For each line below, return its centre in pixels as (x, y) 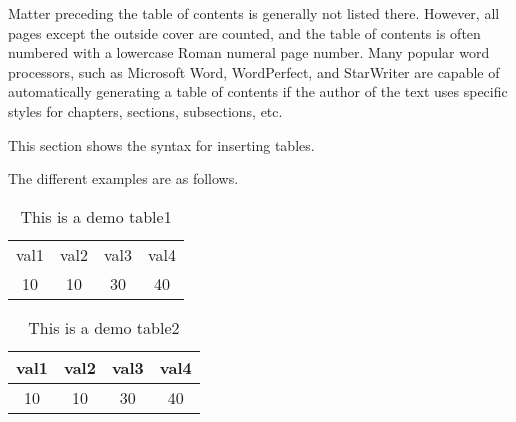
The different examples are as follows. (123, 178)
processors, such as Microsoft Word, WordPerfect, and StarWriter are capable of (254, 71)
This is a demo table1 (96, 216)
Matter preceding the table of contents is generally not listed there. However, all (254, 13)
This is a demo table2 (104, 327)
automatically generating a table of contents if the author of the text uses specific (258, 91)
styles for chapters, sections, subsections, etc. (145, 110)
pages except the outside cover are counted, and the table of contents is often (244, 32)
